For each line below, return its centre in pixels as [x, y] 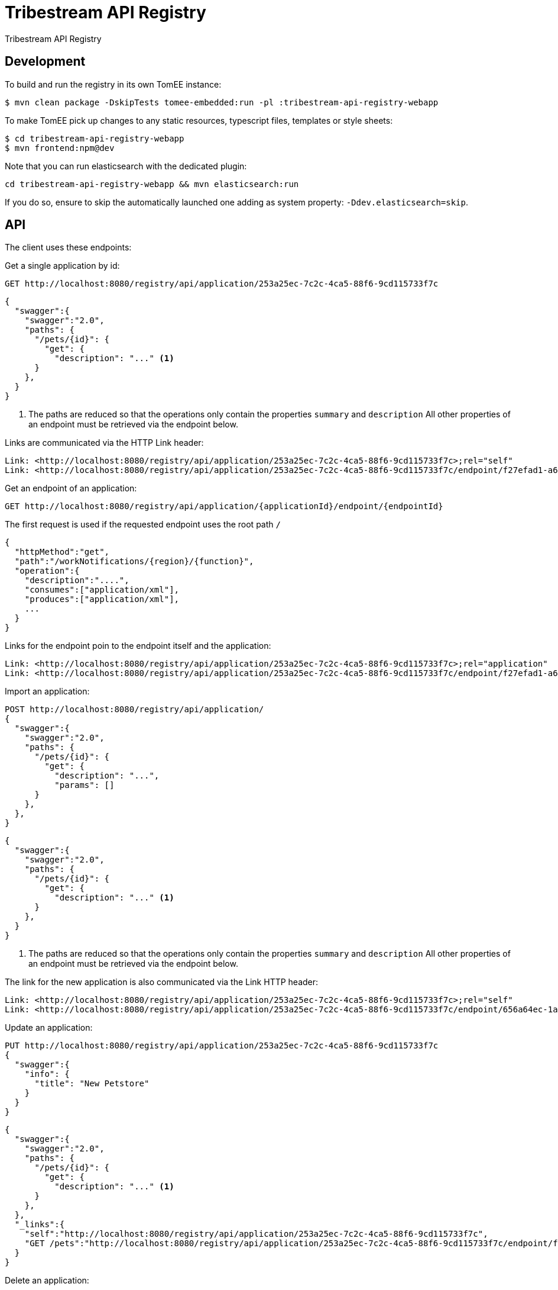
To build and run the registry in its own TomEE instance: [113, 84]
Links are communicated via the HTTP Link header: [104, 443]
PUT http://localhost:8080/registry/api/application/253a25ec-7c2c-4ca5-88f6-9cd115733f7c [222, 1046]
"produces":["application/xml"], [102, 599]
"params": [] [85, 785]
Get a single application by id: [62, 266]
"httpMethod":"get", [62, 552]
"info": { [47, 1074]
